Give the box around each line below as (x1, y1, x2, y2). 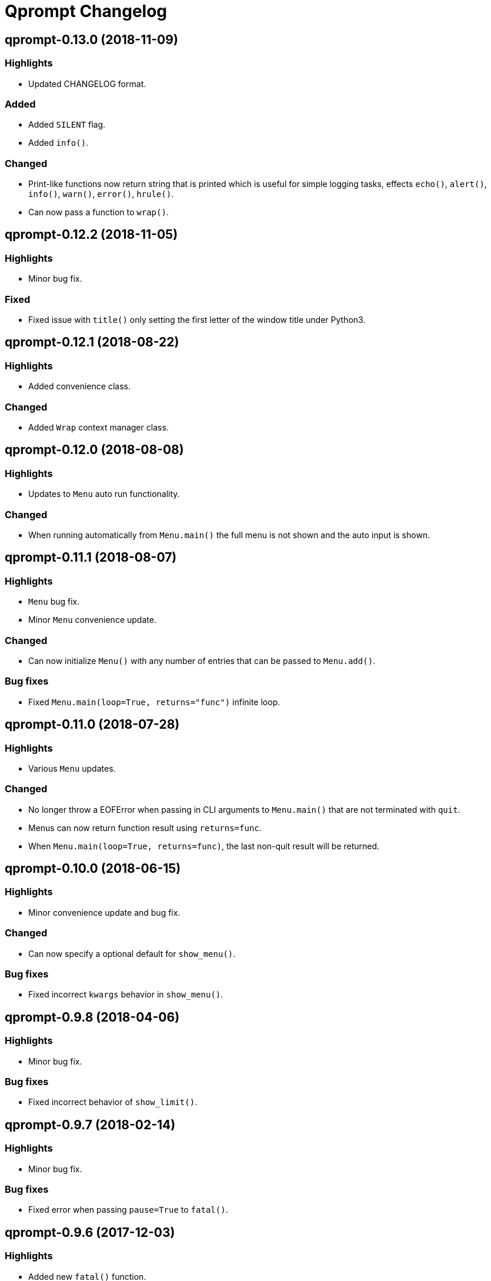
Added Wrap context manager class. (28, 422, 169, 432)
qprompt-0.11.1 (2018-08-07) (5, 550, 177, 565)
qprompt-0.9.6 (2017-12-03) (5, 1225, 175, 1240)
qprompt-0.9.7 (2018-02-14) (5, 1117, 176, 1132)
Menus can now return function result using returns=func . (28, 822, 262, 833)
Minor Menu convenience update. (28, 615, 156, 625)
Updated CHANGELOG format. (28, 78, 146, 89)
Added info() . (28, 138, 89, 148)
